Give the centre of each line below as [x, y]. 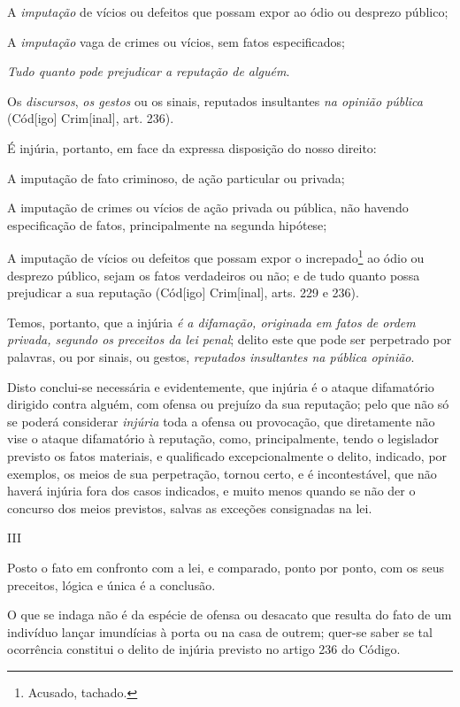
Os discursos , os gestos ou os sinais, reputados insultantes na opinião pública [215, 100]
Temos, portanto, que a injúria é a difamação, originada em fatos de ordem [211, 322]
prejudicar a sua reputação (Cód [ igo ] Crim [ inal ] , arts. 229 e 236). [183, 292]
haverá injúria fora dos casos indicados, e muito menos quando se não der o [211, 491]
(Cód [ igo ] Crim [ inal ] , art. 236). [91, 118]
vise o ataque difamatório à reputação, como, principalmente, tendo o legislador [223, 438]
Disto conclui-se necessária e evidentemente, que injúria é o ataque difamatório [221, 386]
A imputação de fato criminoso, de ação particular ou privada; [176, 177]
